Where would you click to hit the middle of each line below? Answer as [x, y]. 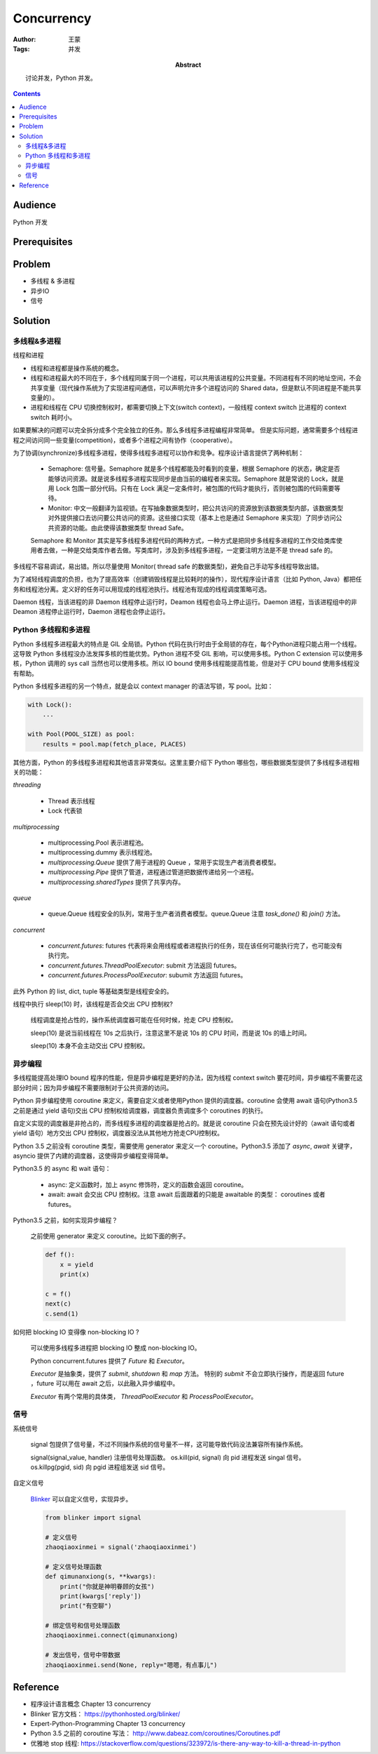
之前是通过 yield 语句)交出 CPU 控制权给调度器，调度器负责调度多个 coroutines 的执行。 [140, 1110]
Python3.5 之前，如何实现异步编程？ [65, 1220]
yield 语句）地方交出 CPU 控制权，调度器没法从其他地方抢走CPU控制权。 [118, 1133]
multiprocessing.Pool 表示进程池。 [98, 843]
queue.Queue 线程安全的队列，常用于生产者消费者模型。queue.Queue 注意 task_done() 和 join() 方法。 [196, 914]
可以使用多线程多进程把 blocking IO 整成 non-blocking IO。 [115, 1348]
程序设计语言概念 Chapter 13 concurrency [91, 1704]
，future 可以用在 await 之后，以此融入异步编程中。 [105, 1384]
